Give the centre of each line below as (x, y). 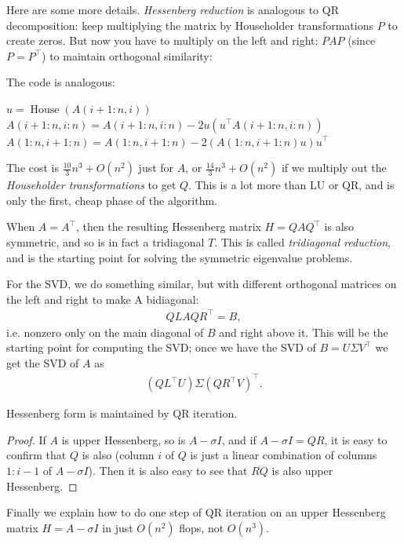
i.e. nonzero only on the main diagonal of (105, 332)
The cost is (33, 168)
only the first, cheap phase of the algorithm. (112, 200)
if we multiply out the (334, 168)
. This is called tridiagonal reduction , (302, 241)
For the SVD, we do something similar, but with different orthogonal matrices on (202, 284)
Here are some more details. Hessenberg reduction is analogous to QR (173, 9)
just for (156, 168)
